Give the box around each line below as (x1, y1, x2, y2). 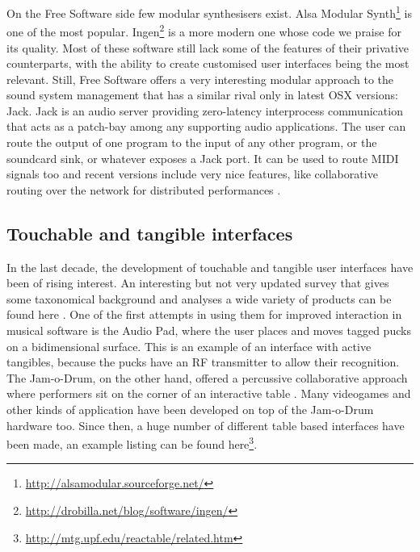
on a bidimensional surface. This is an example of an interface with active (6, 337, 372, 354)
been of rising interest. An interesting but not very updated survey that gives (6, 274, 389, 291)
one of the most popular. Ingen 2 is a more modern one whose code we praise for (6, 21, 401, 40)
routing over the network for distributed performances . (6, 181, 281, 198)
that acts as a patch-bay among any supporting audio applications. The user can (6, 118, 406, 135)
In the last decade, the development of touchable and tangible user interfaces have (6, 258, 414, 275)
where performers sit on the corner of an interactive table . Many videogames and (6, 385, 411, 402)
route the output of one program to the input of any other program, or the (6, 134, 377, 151)
